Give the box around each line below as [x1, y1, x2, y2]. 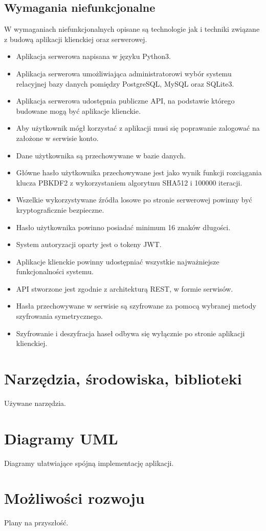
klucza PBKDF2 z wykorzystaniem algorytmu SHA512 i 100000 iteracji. [16, 177, 242, 188]
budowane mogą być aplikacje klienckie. [16, 105, 141, 116]
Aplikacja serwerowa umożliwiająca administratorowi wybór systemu [16, 68, 232, 78]
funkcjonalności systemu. [16, 266, 94, 277]
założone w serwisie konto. [16, 132, 99, 143]
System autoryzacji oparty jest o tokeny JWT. [16, 239, 162, 250]
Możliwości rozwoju [4, 487, 145, 508]
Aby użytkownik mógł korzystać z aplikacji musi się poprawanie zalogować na [16, 122, 260, 133]
